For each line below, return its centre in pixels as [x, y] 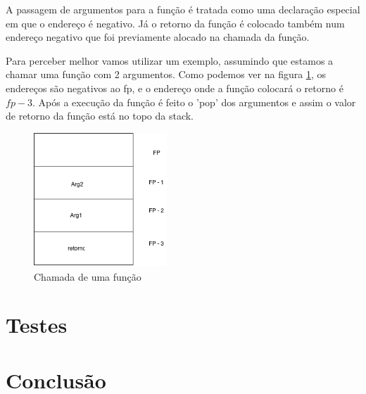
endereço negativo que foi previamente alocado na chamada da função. [158, 37]
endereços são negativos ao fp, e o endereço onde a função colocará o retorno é [175, 88]
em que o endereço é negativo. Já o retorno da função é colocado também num [175, 23]
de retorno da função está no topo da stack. [100, 116]
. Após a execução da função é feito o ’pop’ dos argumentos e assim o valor [194, 102]
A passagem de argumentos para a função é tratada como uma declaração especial [183, 9]
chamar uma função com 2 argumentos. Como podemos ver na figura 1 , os [166, 74]
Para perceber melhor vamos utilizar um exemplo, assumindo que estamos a [170, 60]
